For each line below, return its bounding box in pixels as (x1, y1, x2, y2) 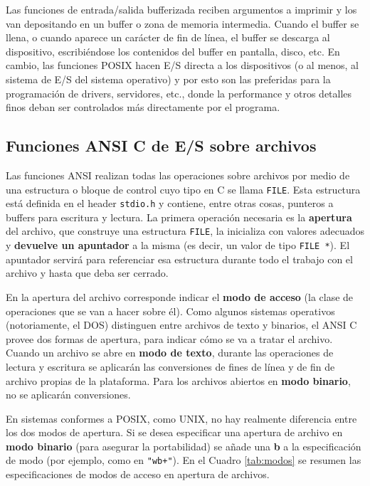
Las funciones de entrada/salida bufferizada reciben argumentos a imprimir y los (6, 2, 357, 16)
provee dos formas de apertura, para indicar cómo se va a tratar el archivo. (6, 331, 333, 346)
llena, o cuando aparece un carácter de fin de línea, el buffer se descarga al (6, 30, 330, 45)
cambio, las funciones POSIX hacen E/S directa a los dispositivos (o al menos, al (6, 58, 359, 73)
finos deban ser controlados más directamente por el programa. (6, 100, 280, 115)
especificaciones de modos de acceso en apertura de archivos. (6, 467, 270, 482)
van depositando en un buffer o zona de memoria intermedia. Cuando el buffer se (6, 16, 359, 31)
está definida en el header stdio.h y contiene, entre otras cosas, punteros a (6, 196, 334, 211)
